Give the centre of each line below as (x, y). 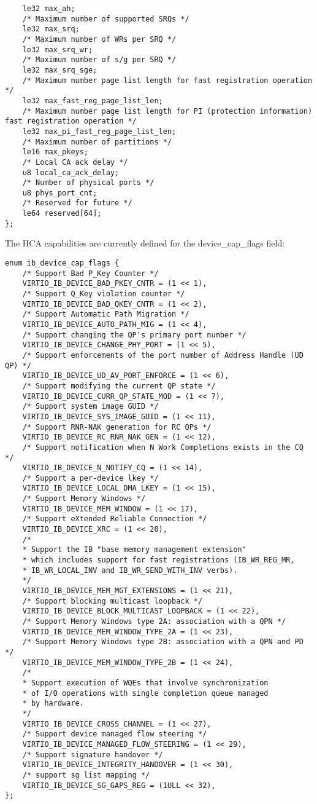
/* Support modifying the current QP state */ (119, 386)
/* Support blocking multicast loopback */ (113, 601)
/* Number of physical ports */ (88, 183)
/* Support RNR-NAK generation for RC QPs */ (117, 427)
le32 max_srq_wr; (58, 49)
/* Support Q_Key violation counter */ (104, 294)
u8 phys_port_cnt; (60, 193)
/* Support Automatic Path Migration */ (106, 314)
